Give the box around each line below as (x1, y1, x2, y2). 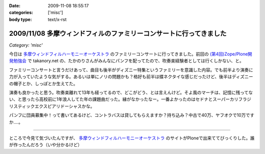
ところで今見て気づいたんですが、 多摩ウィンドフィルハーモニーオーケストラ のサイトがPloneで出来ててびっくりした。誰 (9, 135, 255, 141)
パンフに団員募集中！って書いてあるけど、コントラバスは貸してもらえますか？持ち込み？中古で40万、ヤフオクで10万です (9, 112, 255, 118)
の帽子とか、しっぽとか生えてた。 (9, 81, 78, 87)
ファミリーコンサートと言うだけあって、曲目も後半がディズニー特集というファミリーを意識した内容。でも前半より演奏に (9, 66, 254, 73)
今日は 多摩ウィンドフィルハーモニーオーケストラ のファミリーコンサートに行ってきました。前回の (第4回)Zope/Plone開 (9, 51, 252, 57)
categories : (9, 10, 33, 16)
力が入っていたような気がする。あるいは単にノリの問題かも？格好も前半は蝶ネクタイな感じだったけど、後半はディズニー (9, 74, 254, 80)
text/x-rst (48, 16, 67, 22)
